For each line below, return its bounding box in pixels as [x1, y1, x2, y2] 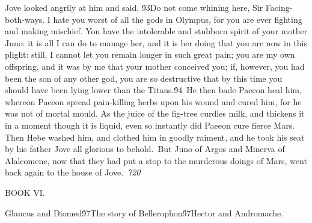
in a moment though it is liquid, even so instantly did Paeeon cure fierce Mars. [5, 118, 295, 131]
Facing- [265, 1, 293, 13]
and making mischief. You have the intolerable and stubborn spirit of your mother [5, 25, 308, 37]
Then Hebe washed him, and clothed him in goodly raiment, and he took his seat [5, 130, 305, 143]
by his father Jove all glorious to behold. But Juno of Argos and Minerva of [5, 142, 285, 155]
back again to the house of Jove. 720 [5, 166, 141, 179]
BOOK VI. [5, 186, 45, 198]
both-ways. [5, 13, 45, 25]
